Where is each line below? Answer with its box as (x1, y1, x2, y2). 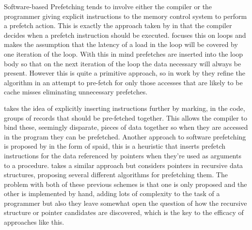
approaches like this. (4, 217, 64, 227)
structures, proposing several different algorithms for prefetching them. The (4, 169, 228, 180)
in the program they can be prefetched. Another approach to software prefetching (4, 131, 246, 141)
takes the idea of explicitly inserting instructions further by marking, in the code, (4, 103, 245, 113)
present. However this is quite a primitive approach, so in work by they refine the (4, 68, 245, 78)
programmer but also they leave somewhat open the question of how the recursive (4, 198, 247, 208)
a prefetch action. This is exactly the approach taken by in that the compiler (4, 20, 232, 31)
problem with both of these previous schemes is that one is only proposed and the (4, 179, 247, 189)
